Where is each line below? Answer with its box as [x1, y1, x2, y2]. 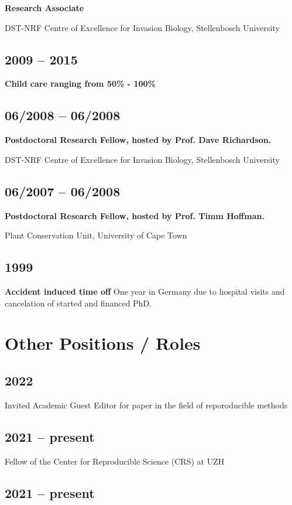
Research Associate [5, 2, 84, 13]
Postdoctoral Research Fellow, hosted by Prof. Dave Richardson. [5, 134, 272, 146]
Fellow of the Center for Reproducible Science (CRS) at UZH [5, 455, 225, 467]
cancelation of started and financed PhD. [5, 296, 152, 309]
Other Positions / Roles [5, 331, 201, 355]
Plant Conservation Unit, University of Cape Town [5, 229, 187, 241]
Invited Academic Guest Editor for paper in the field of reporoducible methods [5, 398, 288, 411]
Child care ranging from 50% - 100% [5, 77, 156, 90]
